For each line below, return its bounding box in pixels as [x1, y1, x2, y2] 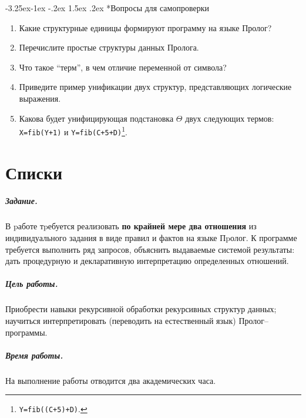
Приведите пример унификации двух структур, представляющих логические [19, 81, 292, 93]
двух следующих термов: [185, 112, 274, 124]
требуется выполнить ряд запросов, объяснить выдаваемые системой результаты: [5, 243, 295, 255]
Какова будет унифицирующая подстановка [19, 112, 174, 124]
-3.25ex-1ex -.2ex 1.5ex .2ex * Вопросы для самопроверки [5, 2, 209, 14]
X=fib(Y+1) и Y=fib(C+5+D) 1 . [19, 124, 127, 138]
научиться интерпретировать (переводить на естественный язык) [5, 314, 236, 326]
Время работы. [5, 349, 63, 361]
